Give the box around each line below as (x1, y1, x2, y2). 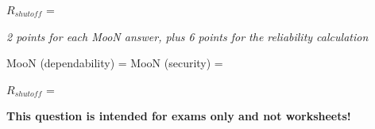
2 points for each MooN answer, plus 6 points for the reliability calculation (6, 28, 369, 44)
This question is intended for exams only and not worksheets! (6, 108, 351, 124)
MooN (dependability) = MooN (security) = (6, 55, 223, 71)
